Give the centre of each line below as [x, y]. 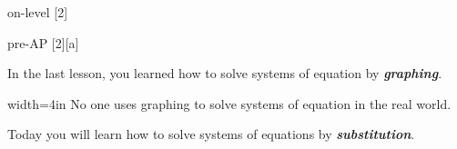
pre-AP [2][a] [43, 42]
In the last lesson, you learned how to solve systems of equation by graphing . [225, 73]
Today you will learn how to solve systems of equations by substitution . [211, 134]
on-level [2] [38, 12]
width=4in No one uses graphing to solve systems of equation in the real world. [229, 103]
